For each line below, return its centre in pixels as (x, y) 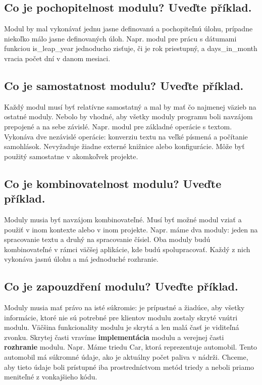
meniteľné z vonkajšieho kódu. (51, 377)
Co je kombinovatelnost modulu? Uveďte (113, 183)
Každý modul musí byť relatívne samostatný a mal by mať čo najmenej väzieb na (130, 106)
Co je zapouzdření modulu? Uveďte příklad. (121, 286)
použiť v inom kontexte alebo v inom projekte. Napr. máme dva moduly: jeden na (131, 229)
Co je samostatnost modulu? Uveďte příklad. (124, 85)
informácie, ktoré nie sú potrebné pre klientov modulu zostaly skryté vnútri (121, 317)
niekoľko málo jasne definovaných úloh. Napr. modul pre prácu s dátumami (120, 38)
